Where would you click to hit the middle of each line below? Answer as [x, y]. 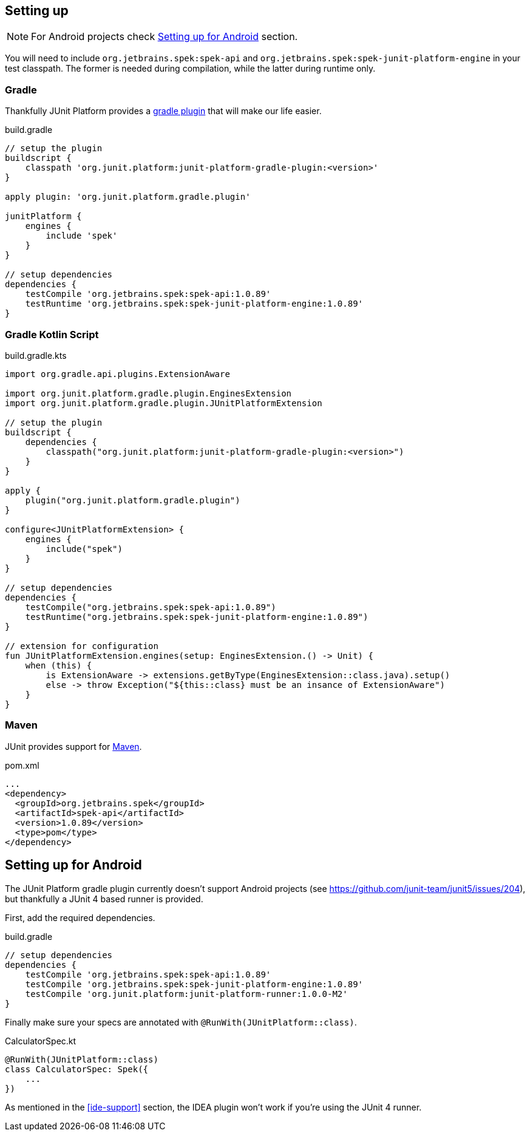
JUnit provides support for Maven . [73, 746]
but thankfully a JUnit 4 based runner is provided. [104, 899]
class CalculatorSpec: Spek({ [77, 1069]
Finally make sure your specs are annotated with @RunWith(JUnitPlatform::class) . [181, 1022]
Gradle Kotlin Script [52, 334]
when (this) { [59, 665]
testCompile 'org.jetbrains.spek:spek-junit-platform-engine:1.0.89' [194, 984]
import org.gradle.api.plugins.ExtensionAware [117, 374]
